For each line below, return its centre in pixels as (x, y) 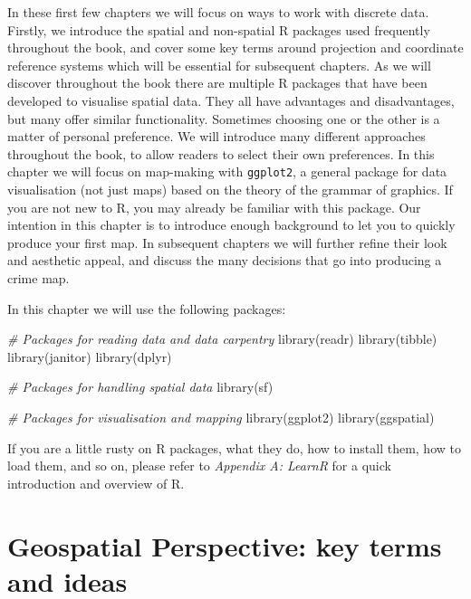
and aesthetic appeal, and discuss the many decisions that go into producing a (225, 260)
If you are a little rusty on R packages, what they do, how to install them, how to (234, 447)
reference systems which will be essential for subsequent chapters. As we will (219, 65)
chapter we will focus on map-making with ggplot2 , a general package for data (227, 171)
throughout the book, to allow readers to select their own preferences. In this (221, 153)
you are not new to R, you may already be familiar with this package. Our (214, 207)
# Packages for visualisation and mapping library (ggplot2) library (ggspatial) (221, 417)
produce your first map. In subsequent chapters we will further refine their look (227, 242)
